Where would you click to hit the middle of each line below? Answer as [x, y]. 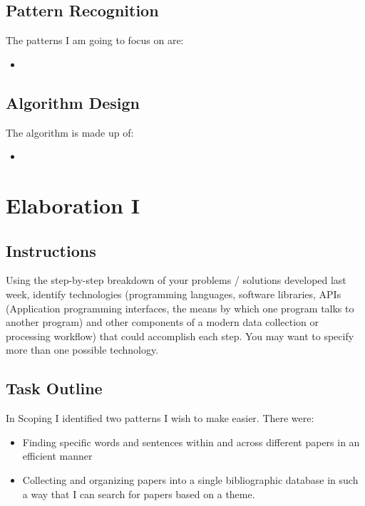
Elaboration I [73, 205]
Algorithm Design [73, 102]
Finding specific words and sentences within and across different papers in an [191, 442]
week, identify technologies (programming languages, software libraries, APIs [174, 294]
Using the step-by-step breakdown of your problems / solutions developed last [176, 280]
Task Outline [54, 388]
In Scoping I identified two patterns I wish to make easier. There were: [160, 418]
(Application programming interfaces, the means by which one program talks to [180, 308]
